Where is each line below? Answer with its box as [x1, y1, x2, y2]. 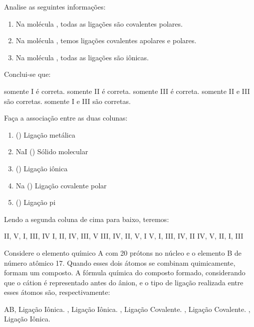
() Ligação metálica [16, 129, 76, 140]
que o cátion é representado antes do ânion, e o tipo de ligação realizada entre [4, 277, 243, 287]
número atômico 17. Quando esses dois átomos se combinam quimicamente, [4, 257, 235, 268]
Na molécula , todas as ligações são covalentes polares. [16, 18, 183, 29]
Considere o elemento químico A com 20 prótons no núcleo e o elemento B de [4, 247, 241, 258]
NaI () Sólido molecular [16, 146, 88, 157]
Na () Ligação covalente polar [16, 180, 107, 190]
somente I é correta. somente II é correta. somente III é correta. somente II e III [4, 85, 250, 96]
